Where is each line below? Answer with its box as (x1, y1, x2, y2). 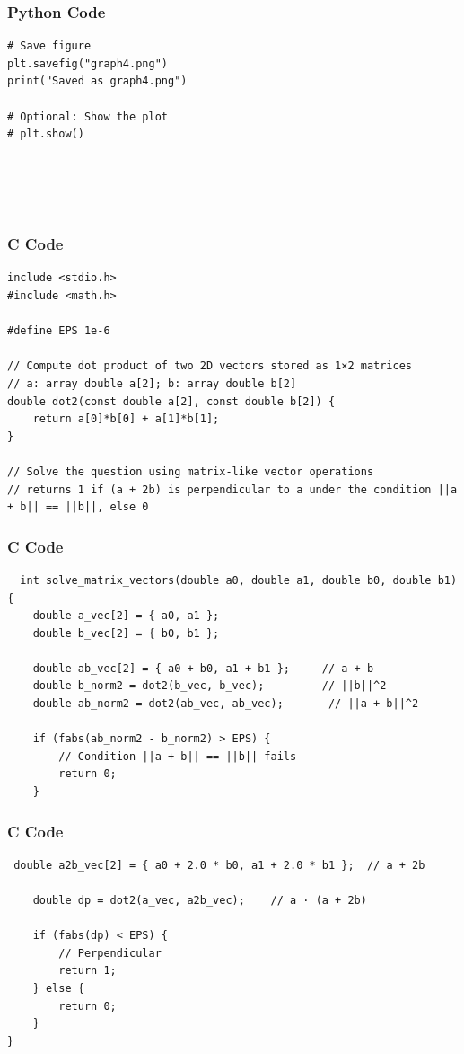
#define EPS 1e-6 (7, 324, 110, 338)
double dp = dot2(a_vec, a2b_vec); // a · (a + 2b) (32, 894, 367, 908)
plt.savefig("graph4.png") (7, 57, 168, 70)
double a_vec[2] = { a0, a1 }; (32, 609, 220, 623)
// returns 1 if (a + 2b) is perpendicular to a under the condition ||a (7, 483, 458, 496)
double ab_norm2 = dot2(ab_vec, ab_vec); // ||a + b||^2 (32, 697, 419, 711)
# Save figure (7, 40, 92, 53)
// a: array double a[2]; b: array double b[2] (7, 376, 297, 390)
